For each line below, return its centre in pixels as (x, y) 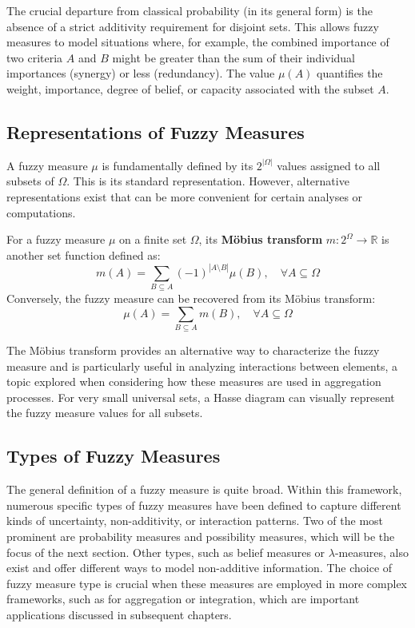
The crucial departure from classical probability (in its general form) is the (190, 10)
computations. (41, 212)
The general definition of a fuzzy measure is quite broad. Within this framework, (204, 489)
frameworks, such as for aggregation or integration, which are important (183, 599)
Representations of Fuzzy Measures (156, 131)
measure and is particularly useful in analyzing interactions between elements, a (202, 366)
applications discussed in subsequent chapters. (119, 614)
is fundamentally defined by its (178, 165)
